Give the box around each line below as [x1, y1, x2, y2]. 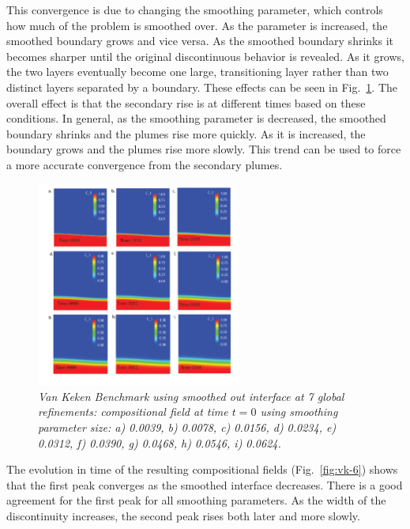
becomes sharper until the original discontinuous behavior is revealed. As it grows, [6, 47, 404, 64]
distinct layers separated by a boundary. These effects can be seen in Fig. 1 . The [6, 78, 398, 95]
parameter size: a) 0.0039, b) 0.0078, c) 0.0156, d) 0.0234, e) [38, 418, 337, 435]
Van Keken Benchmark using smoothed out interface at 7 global [38, 387, 344, 404]
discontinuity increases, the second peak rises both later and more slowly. [6, 507, 360, 523]
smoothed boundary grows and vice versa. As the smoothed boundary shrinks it [6, 32, 393, 49]
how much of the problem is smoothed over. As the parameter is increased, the [6, 17, 388, 33]
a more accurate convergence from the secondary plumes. [6, 156, 283, 172]
